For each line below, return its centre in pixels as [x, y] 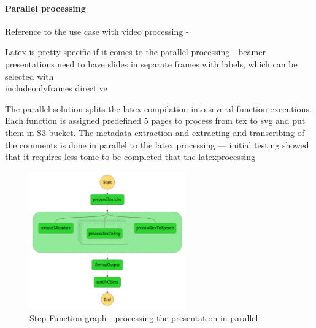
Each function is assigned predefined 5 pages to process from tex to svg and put [155, 120]
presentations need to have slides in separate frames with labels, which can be [151, 63]
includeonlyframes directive [56, 88]
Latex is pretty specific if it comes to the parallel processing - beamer [135, 52]
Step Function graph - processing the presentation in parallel [144, 317]
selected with [29, 76]
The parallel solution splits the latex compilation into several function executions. [158, 108]
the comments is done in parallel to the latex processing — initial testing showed [157, 144]
